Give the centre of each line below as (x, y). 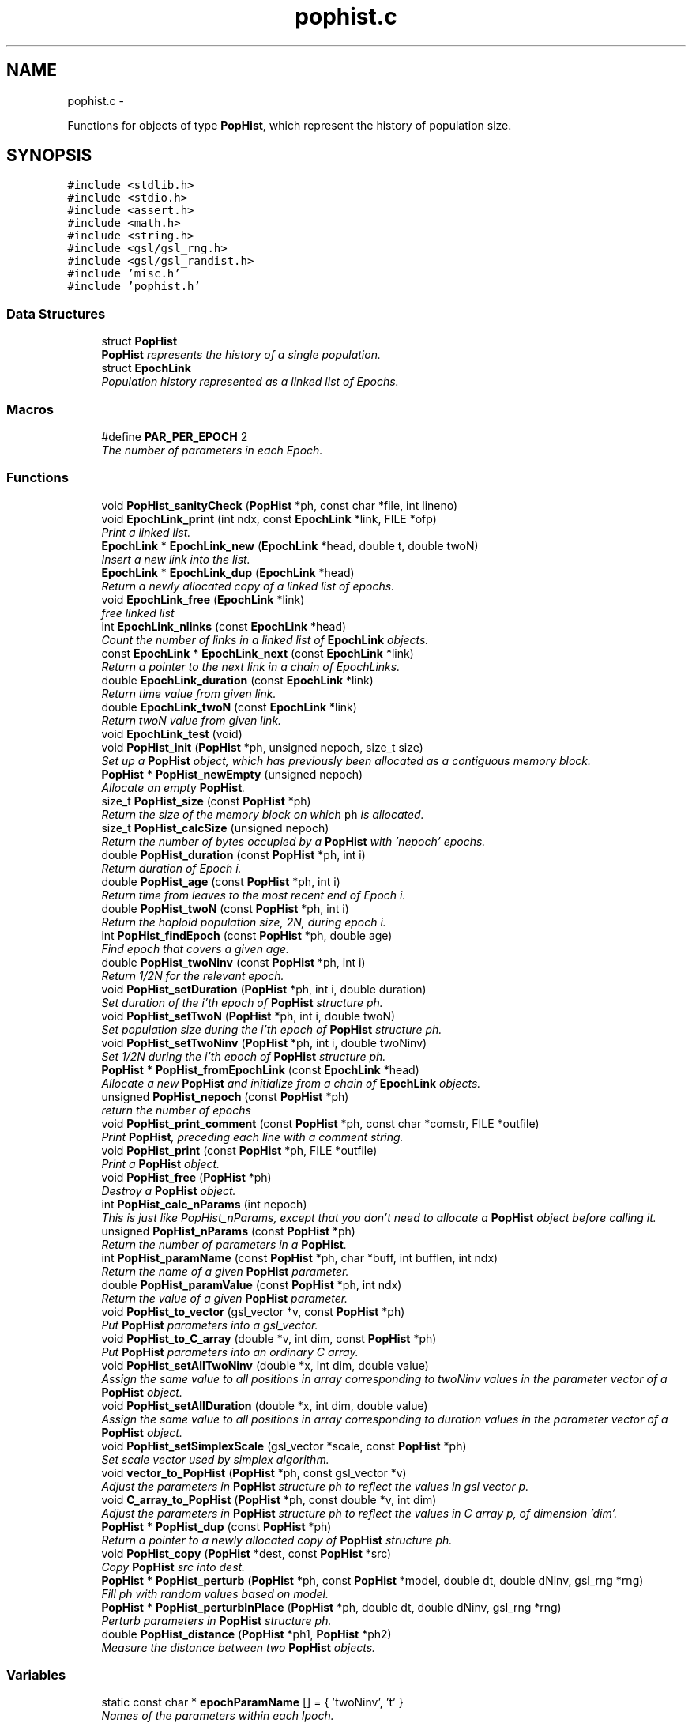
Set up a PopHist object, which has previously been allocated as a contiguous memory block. (346, 760)
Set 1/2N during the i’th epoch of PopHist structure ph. (244, 1056)
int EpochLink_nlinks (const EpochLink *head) (224, 626)
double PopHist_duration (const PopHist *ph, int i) (233, 854)
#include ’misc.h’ (124, 274)
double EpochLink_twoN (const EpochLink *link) (229, 707)
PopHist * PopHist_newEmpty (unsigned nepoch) (232, 774)
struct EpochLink (146, 368)
